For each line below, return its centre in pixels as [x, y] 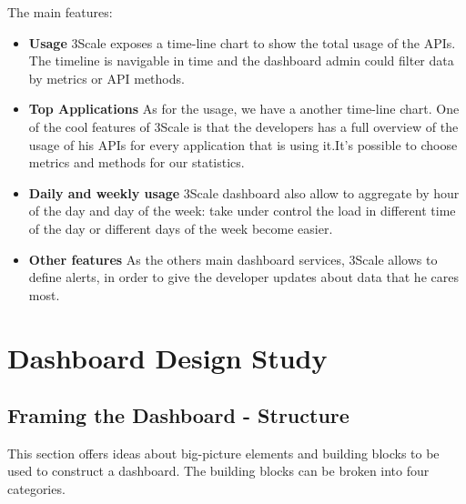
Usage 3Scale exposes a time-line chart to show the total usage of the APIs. [242, 42]
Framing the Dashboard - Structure [178, 415]
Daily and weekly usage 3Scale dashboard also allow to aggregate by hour [244, 192]
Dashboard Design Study [167, 357]
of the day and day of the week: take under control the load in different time [242, 211]
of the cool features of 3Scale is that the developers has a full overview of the [243, 126]
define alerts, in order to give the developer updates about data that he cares [243, 277]
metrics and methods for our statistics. [137, 162]
